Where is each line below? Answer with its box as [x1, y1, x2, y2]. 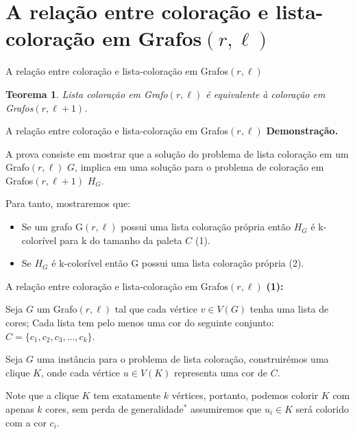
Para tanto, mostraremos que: [5, 196, 131, 210]
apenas [5, 402, 34, 415]
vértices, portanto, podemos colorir [171, 388, 319, 402]
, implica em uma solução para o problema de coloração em [75, 160, 324, 174]
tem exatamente [93, 388, 161, 402]
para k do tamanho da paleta [60, 232, 182, 247]
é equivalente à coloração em [206, 86, 326, 101]
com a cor [5, 415, 47, 429]
